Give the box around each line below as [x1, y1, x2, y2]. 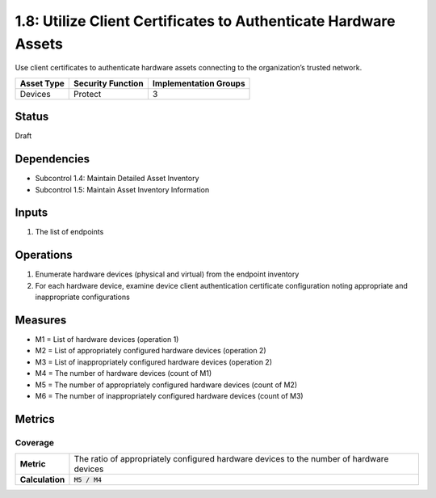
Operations [15, 248, 73, 262]
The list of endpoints [35, 227, 104, 237]
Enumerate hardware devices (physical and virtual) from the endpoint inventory [35, 269, 300, 279]
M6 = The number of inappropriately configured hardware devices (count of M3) [35, 391, 304, 400]
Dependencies [15, 152, 90, 166]
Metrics [15, 412, 56, 426]
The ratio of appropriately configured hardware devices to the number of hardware [73, 454, 389, 465]
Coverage [15, 437, 55, 448]
